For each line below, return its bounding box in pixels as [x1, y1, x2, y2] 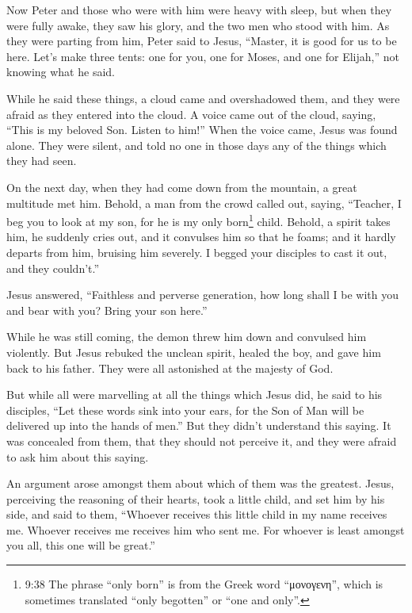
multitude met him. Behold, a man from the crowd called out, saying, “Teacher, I [6, 194, 402, 211]
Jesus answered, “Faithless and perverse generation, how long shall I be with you [6, 286, 399, 303]
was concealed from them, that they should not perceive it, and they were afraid [6, 432, 397, 449]
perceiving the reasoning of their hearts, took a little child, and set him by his [6, 490, 385, 507]
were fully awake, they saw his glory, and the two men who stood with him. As [6, 17, 390, 33]
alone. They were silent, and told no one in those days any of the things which [6, 136, 387, 153]
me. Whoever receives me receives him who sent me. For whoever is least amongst [6, 521, 405, 538]
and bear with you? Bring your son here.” [6, 301, 208, 318]
